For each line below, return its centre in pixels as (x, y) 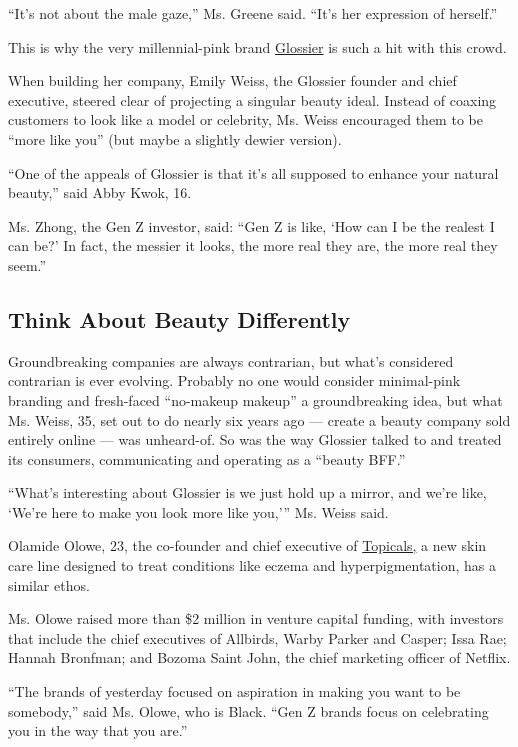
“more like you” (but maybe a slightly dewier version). (175, 138)
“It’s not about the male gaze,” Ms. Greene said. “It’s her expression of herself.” (253, 13)
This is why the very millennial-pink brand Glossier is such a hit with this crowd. (257, 46)
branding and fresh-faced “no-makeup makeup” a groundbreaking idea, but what (255, 399)
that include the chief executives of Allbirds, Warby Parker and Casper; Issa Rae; (257, 637)
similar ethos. (49, 584)
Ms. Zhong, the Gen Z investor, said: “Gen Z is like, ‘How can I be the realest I (251, 225)
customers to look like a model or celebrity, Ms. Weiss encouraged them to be (245, 119)
